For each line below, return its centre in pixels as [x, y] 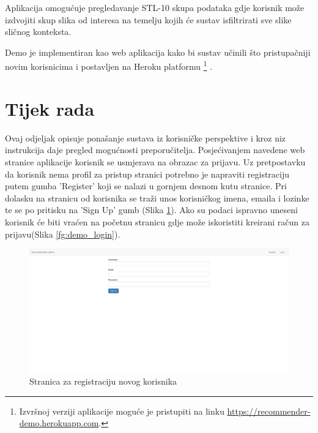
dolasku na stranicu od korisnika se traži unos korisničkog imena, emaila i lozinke [157, 198]
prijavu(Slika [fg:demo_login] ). [63, 234]
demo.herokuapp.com [59, 423]
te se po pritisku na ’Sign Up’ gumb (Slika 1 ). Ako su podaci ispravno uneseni [151, 210]
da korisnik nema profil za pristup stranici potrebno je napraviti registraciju [147, 174]
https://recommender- [269, 411]
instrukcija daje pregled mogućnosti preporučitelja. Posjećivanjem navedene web [155, 150]
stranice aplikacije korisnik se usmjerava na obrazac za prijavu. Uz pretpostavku [155, 161]
